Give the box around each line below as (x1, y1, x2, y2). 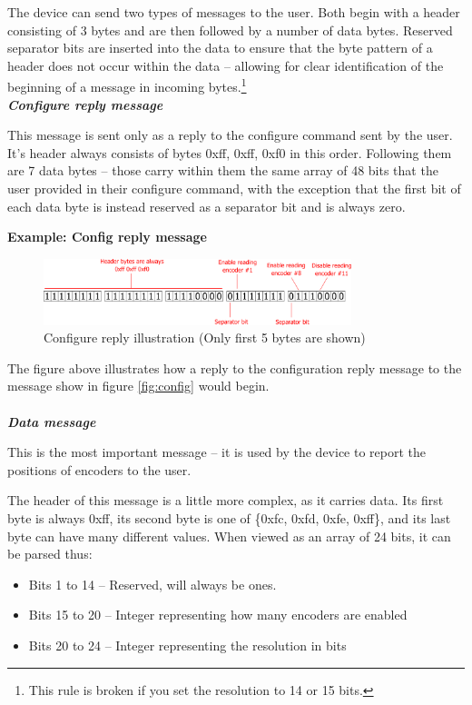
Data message (7, 412, 96, 431)
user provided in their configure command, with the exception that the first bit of (7, 179, 461, 197)
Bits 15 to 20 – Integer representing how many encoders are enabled (28, 605, 408, 624)
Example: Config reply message (7, 227, 207, 246)
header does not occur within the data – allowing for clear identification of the (7, 55, 444, 74)
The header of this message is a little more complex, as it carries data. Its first (7, 491, 444, 510)
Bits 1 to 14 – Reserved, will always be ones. (28, 574, 277, 593)
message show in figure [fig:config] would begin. (7, 376, 270, 395)
